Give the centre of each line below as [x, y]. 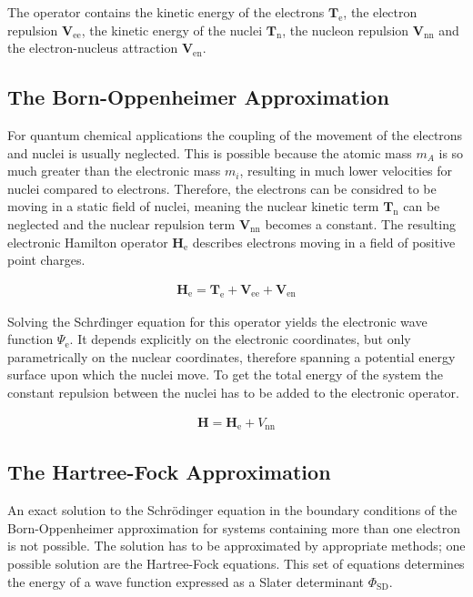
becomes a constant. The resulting [360, 223]
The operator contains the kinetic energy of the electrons [166, 12]
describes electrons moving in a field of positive [324, 242]
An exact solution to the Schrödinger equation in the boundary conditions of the [232, 510]
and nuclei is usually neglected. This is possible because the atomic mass [210, 152]
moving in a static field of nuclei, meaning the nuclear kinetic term [193, 206]
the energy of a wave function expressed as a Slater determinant [186, 581]
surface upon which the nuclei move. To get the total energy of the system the [225, 374]
